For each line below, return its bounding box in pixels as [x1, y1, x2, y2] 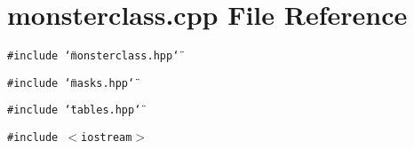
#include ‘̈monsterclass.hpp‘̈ [7, 50, 179, 63]
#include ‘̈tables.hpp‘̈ [7, 104, 141, 117]
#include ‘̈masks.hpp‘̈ [7, 76, 135, 90]
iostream [81, 131, 132, 145]
